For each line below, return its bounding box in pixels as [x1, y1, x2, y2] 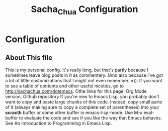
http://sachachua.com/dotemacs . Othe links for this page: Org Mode [5, 88, 147, 94]
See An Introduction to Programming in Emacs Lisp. [5, 120, 112, 126]
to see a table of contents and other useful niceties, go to [5, 83, 124, 89]
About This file [5, 54, 53, 62]
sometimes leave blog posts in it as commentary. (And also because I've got [5, 72, 163, 78]
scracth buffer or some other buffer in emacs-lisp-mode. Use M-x [5, 109, 142, 115]
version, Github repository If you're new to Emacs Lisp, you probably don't [5, 93, 159, 99]
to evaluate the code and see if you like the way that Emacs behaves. [19, 114, 162, 121]
